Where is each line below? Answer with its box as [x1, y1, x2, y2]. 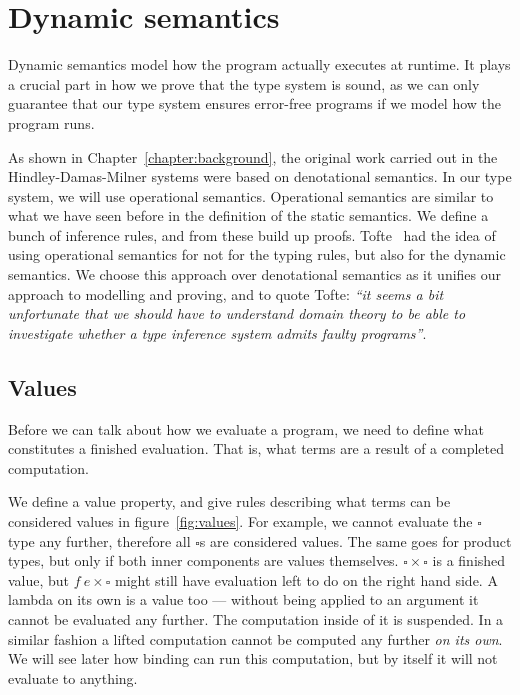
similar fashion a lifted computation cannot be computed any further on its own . [8, 628, 503, 649]
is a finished [432, 550, 506, 571]
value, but [8, 569, 70, 590]
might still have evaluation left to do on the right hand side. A [115, 569, 498, 590]
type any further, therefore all [8, 530, 191, 551]
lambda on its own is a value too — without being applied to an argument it [8, 589, 479, 610]
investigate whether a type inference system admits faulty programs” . [8, 322, 427, 343]
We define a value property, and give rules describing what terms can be [8, 491, 451, 512]
